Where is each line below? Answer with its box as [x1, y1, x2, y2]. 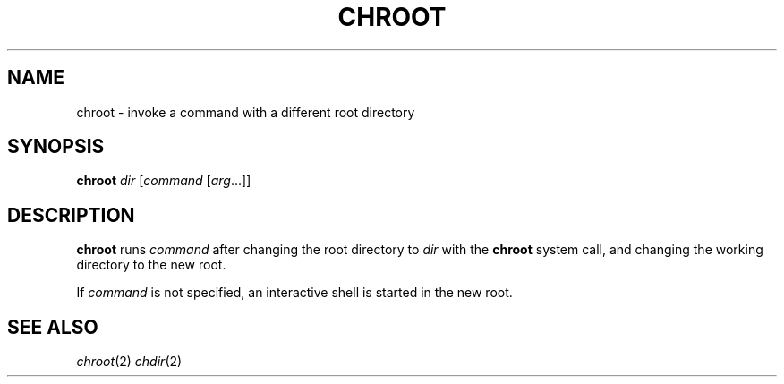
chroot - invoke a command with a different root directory [76, 104, 415, 120]
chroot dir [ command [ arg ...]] [76, 173, 251, 189]
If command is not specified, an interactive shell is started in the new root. [76, 285, 513, 301]
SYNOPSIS [7, 135, 105, 158]
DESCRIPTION [7, 203, 135, 226]
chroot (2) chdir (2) [76, 354, 183, 370]
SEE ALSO [7, 315, 98, 338]
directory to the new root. [76, 257, 226, 273]
